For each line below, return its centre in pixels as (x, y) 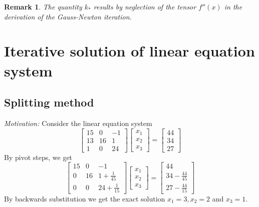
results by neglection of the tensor (145, 6)
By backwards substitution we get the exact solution (85, 198)
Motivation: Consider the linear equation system (78, 123)
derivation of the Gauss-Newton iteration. (68, 16)
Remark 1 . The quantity (43, 6)
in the (233, 6)
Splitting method (49, 102)
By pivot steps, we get (38, 157)
